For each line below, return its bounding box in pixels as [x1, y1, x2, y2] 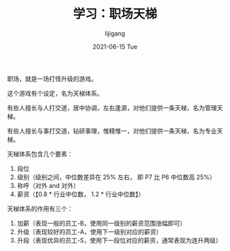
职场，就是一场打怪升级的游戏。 [7, 75, 97, 83]
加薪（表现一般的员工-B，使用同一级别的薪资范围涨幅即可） [16, 219, 186, 227]
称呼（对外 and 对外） [16, 181, 80, 189]
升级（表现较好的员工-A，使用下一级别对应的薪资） [16, 227, 162, 236]
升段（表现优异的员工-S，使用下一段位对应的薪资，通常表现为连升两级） [16, 236, 222, 244]
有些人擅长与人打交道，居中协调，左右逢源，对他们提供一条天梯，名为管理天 [7, 103, 223, 111]
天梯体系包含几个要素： [7, 150, 73, 158]
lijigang [105, 29, 125, 38]
